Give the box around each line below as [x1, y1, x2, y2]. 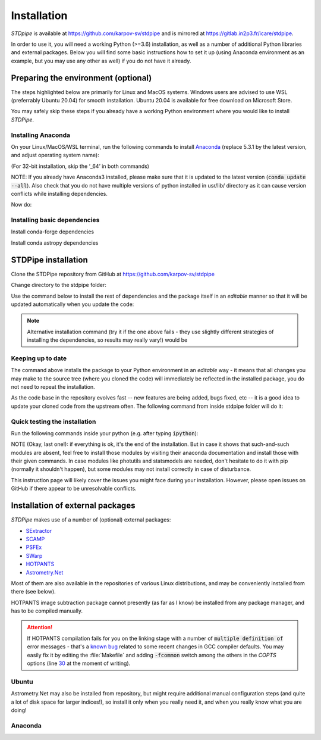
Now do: [11, 201, 32, 208]
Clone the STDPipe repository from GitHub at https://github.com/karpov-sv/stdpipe [11, 270, 215, 277]
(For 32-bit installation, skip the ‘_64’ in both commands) [11, 163, 150, 170]
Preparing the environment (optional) [11, 73, 152, 83]
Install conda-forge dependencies [11, 228, 95, 235]
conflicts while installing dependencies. [11, 190, 108, 197]
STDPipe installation [11, 255, 89, 265]
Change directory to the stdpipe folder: [11, 282, 106, 289]
